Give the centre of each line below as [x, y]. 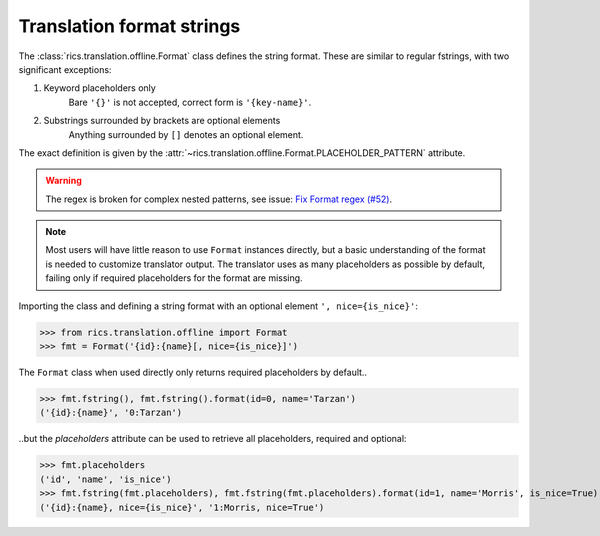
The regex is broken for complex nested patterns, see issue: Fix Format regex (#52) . [219, 199]
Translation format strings [129, 26]
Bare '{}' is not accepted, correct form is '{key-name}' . [190, 102]
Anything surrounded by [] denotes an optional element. [186, 134]
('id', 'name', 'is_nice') [105, 479]
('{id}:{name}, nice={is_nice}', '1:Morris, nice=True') [182, 507]
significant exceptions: [65, 69]
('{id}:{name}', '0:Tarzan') [111, 413]
